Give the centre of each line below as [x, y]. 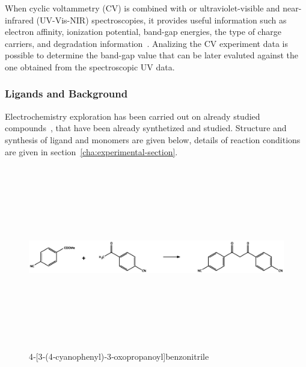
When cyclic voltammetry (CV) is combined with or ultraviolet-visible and [142, 8]
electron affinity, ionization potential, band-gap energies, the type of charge [143, 32]
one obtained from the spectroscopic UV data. [90, 66]
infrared [19, 20]
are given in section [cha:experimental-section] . [91, 151]
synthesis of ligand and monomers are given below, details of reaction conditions [153, 139]
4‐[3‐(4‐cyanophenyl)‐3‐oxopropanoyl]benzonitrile [119, 356]
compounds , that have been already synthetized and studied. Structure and [146, 128]
